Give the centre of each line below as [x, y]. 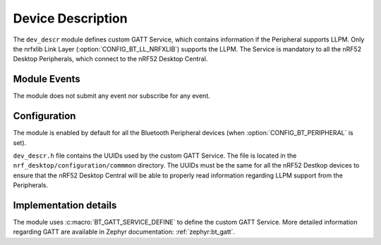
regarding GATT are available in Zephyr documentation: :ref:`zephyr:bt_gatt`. [124, 232]
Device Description [70, 18]
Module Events [47, 79]
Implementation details [65, 205]
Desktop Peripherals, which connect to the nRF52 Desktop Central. [110, 59]
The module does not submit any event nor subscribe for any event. [112, 96]
